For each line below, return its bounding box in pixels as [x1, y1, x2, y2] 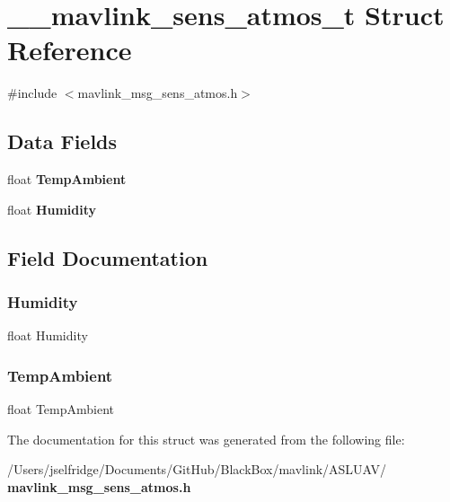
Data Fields [7, 128, 118, 155]
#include [7, 84, 57, 102]
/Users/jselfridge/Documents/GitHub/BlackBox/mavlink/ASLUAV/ [7, 460, 387, 479]
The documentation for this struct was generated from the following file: [7, 429, 405, 448]
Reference [7, 31, 132, 68]
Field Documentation [7, 243, 208, 271]
